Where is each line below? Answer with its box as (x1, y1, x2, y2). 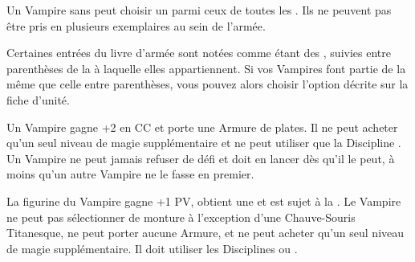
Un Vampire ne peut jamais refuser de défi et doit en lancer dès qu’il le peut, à (6, 149, 395, 166)
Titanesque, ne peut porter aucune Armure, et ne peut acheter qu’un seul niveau (6, 224, 405, 241)
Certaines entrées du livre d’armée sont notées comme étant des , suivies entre (6, 44, 391, 61)
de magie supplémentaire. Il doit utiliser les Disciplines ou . (6, 239, 298, 256)
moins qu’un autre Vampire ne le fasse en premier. (6, 166, 254, 182)
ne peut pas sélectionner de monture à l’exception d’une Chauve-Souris (6, 208, 356, 225)
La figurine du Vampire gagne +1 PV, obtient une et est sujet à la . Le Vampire (6, 192, 401, 209)
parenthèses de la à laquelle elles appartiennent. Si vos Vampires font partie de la (6, 59, 406, 76)
